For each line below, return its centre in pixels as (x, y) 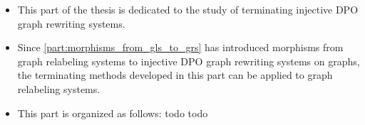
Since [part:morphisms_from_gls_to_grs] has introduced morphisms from (180, 47)
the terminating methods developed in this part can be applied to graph (175, 75)
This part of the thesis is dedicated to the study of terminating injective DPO (188, 9)
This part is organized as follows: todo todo (113, 113)
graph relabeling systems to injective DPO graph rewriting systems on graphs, (189, 61)
